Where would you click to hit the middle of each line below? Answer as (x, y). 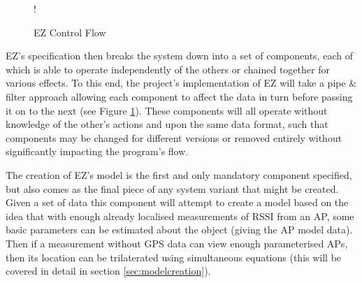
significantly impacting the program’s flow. (97, 151)
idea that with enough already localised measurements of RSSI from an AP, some (180, 216)
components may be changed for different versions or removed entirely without (174, 137)
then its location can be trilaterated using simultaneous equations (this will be (174, 257)
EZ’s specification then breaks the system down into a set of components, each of (179, 56)
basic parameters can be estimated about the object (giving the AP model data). (179, 230)
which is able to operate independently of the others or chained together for (168, 69)
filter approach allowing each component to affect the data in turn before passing (179, 96)
